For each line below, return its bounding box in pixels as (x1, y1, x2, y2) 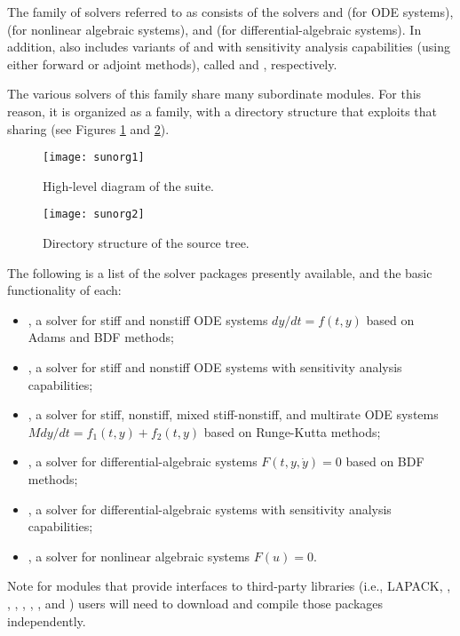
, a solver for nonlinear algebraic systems (28, 546, 250, 565)
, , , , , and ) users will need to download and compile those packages (7, 593, 384, 612)
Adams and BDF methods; (28, 328, 174, 346)
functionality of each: (7, 281, 122, 299)
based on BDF (345, 452, 424, 471)
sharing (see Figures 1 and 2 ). (7, 119, 170, 138)
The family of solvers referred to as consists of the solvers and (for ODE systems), (7, 3, 454, 20)
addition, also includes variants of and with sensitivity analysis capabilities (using (7, 37, 450, 56)
